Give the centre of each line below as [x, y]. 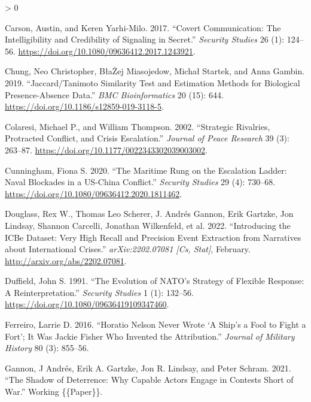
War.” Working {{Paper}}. [54, 392]
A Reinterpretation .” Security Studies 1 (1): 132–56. [99, 292]
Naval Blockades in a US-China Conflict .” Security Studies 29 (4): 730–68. [140, 182]
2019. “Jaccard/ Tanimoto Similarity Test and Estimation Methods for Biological [153, 82]
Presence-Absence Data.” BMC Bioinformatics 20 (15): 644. [114, 94]
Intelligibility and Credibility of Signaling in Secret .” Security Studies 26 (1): [145, 39]
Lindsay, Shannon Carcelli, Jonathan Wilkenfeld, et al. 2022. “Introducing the [148, 225]
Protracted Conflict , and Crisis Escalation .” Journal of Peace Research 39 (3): [147, 138]
